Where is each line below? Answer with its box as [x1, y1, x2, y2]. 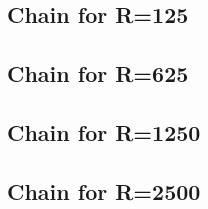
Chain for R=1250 [7, 116, 201, 147]
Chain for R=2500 [7, 175, 201, 206]
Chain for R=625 [7, 58, 189, 89]
